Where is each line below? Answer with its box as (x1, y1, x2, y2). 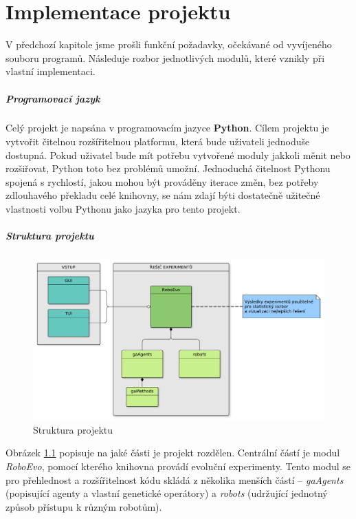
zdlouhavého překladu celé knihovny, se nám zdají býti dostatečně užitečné (5, 188, 320, 202)
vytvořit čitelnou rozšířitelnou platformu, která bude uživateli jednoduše (5, 134, 310, 149)
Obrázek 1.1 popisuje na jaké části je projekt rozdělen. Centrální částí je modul (5, 445, 340, 460)
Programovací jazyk (5, 91, 100, 105)
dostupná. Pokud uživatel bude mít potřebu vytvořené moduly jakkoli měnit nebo (5, 147, 351, 162)
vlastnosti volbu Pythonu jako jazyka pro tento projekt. (5, 202, 241, 216)
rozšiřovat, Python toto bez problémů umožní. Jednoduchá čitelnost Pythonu (5, 161, 331, 176)
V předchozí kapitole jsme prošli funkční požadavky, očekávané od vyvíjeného (5, 37, 332, 52)
